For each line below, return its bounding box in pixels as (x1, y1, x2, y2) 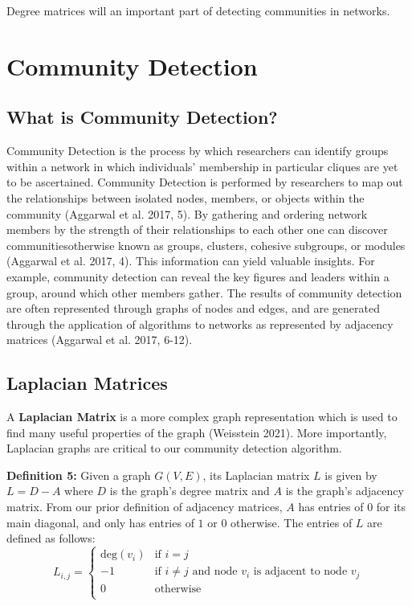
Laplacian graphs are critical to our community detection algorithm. (6, 440, 342, 457)
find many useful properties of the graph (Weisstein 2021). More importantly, (6, 424, 387, 440)
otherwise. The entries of (230, 514, 353, 530)
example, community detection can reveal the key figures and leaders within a (6, 268, 390, 285)
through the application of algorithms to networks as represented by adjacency (6, 315, 394, 332)
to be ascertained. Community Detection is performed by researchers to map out (6, 174, 403, 190)
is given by (324, 466, 377, 483)
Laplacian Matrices (6, 371, 168, 395)
